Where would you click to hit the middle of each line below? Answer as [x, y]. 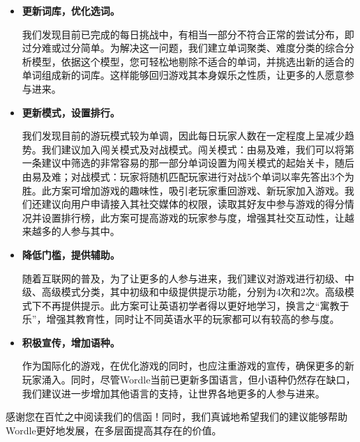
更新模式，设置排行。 [71, 112]
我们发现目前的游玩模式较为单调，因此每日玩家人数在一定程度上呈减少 [183, 136]
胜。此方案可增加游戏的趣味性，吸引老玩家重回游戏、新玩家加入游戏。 [183, 190]
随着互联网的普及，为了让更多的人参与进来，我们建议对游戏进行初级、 [183, 278]
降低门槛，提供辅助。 [71, 254]
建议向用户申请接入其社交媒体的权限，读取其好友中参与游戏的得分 [193, 204]
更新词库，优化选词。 [71, 10]
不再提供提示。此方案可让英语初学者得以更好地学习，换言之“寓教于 [195, 305]
